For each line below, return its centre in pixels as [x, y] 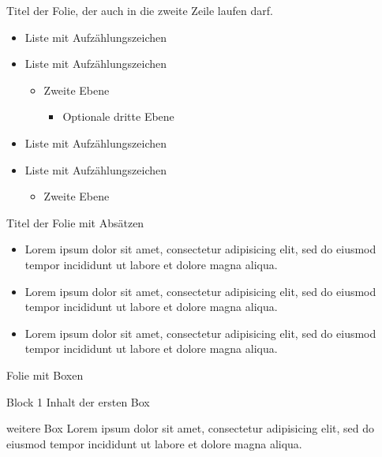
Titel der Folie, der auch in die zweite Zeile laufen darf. [140, 10]
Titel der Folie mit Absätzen [75, 222]
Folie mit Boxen [45, 375]
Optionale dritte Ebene [118, 116]
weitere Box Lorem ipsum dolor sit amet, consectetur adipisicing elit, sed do [190, 428]
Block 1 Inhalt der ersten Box [78, 401]
